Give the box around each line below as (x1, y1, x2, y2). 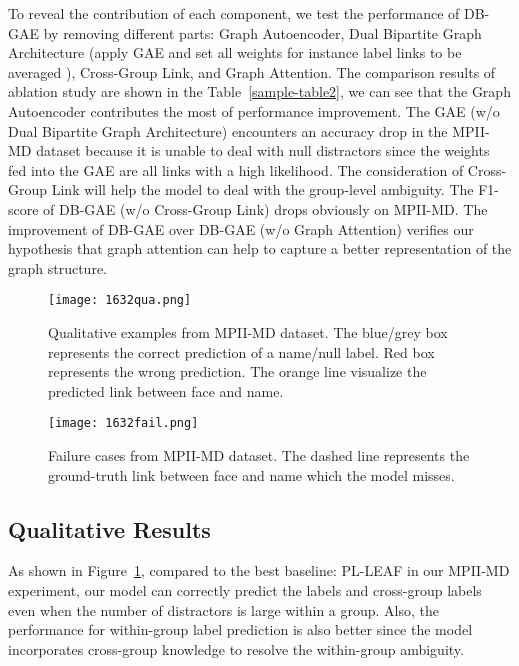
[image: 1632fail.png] (48, 416, 199, 431)
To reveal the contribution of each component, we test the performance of (8, 3, 460, 23)
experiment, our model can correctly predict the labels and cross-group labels (8, 579, 482, 600)
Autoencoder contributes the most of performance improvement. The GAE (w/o (8, 100, 500, 121)
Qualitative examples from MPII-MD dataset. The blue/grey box (48, 321, 448, 342)
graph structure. (8, 257, 107, 278)
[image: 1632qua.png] (48, 293, 192, 308)
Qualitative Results (8, 513, 211, 544)
